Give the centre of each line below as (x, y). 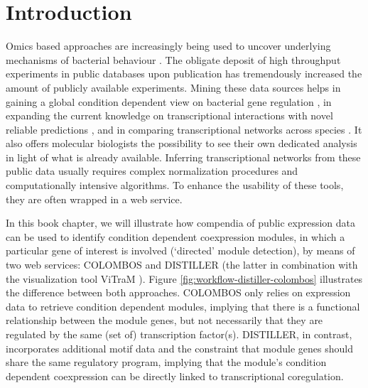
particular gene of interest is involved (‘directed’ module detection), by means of (180, 250)
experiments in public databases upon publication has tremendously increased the (184, 74)
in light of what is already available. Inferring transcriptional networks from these (183, 157)
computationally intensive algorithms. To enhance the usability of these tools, (175, 185)
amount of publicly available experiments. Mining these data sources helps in (173, 87)
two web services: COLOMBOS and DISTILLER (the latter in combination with (182, 265)
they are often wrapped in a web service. (94, 199)
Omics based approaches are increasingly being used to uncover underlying (168, 46)
